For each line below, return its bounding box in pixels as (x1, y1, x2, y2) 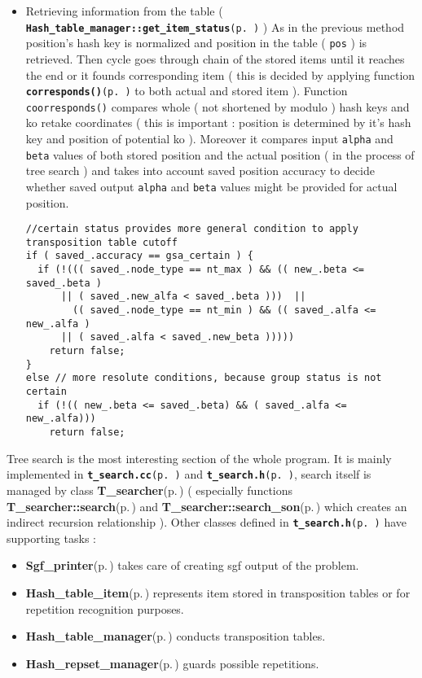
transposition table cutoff (25, 236, 178, 248)
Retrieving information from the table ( (25, 2, 223, 19)
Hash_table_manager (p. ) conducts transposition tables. (25, 628, 326, 645)
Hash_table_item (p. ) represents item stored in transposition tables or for (25, 584, 411, 601)
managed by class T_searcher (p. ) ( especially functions (7, 481, 293, 498)
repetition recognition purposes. (25, 600, 184, 617)
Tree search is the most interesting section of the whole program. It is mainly (7, 449, 392, 466)
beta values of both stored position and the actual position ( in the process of (25, 146, 415, 163)
